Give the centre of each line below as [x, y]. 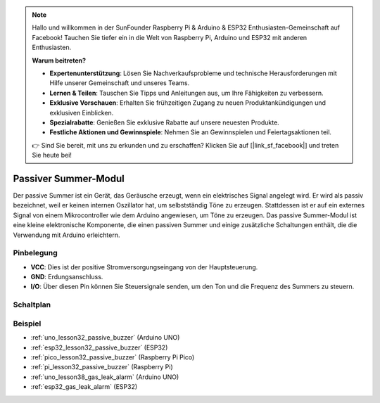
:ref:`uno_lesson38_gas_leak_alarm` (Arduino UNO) [105, 377]
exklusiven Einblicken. [82, 113]
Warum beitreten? [59, 60]
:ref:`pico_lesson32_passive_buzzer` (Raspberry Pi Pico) [113, 357]
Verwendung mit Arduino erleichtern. [66, 235]
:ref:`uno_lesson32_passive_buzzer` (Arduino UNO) [105, 338]
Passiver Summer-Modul [69, 178]
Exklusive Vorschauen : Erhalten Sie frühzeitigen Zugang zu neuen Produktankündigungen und [188, 103]
